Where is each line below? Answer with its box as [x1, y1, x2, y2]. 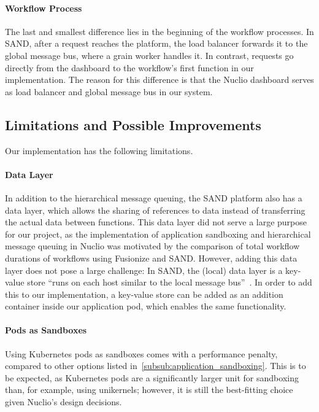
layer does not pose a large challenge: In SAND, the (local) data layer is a [5, 263, 283, 276]
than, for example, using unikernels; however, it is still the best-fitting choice [5, 383, 293, 396]
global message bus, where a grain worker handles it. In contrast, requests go [5, 49, 294, 61]
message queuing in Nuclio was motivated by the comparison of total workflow [5, 239, 300, 252]
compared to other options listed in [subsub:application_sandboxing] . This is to [5, 359, 306, 372]
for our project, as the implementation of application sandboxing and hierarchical [5, 227, 311, 240]
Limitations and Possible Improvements [5, 115, 261, 134]
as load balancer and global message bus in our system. [5, 85, 213, 98]
